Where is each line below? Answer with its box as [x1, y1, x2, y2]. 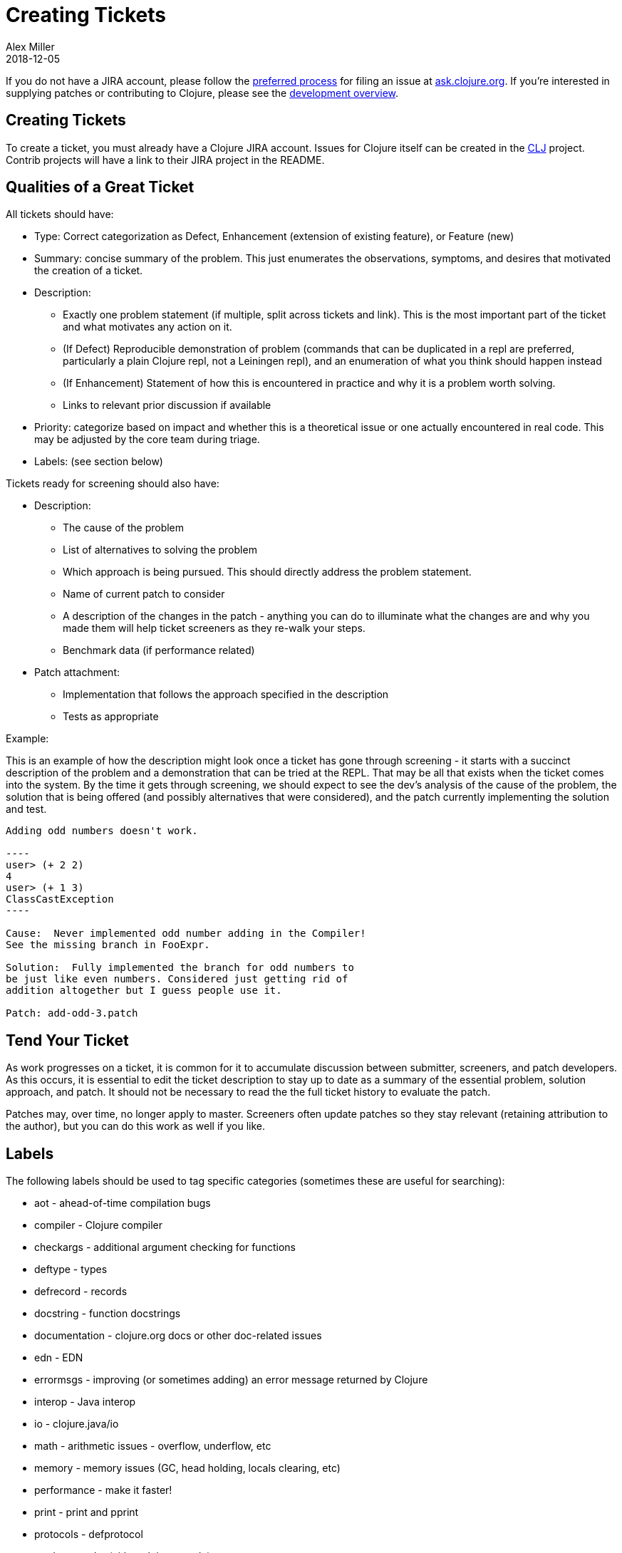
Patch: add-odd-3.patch [6, 1007, 138, 1019]
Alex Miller [6, 40, 55, 53]
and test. [6, 803, 47, 816]
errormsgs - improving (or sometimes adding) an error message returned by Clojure [34, 1373, 428, 1386]
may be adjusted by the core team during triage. [34, 433, 260, 446]
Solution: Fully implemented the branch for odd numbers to [6, 962, 354, 974]
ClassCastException [6, 893, 114, 905]
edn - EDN [34, 1351, 83, 1364]
